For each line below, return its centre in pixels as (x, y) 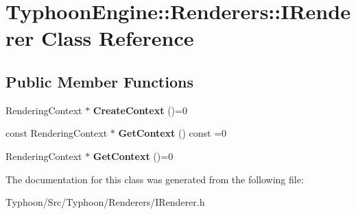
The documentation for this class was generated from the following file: (155, 179)
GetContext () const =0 (173, 133)
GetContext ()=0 (133, 156)
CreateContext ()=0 (140, 110)
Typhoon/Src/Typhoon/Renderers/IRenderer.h (105, 202)
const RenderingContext (57, 133)
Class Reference (118, 38)
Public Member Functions (99, 81)
